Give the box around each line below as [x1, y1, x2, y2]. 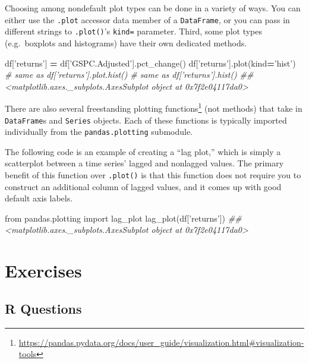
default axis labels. [5, 192, 73, 204]
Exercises [5, 258, 82, 283]
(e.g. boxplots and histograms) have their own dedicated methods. [5, 36, 247, 49]
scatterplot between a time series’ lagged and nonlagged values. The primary [5, 157, 284, 169]
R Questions [5, 299, 82, 317]
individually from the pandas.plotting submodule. [5, 125, 193, 138]
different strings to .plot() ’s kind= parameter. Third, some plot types [5, 25, 262, 37]
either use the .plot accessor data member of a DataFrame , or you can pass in [5, 13, 290, 26]
